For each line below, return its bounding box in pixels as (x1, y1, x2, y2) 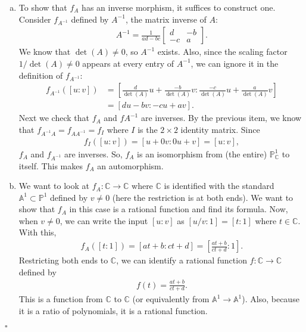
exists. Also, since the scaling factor (157, 45, 288, 58)
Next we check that (18, 111, 89, 124)
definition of (18, 69, 63, 81)
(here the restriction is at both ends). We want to (112, 191, 293, 203)
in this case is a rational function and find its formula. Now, (69, 203, 288, 215)
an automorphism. (97, 159, 164, 172)
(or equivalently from (132, 293, 210, 305)
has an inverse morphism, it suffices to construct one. (82, 1, 276, 13)
